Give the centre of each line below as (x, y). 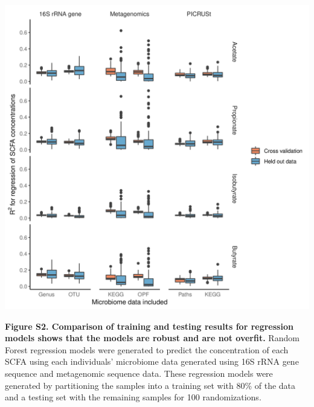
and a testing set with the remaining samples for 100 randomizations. (133, 397)
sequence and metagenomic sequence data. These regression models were (139, 373)
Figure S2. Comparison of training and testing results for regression (149, 326)
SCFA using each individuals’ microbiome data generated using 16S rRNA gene (152, 361)
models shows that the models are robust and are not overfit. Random (152, 338)
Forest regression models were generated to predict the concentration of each (147, 349)
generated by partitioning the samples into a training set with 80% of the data (150, 385)
